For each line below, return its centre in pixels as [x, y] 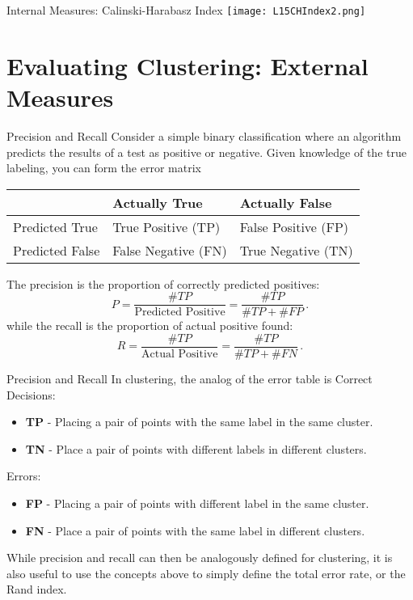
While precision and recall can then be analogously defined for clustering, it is [200, 558]
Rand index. [37, 589]
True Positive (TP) [166, 226]
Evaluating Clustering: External [188, 65]
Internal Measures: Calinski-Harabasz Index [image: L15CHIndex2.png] [186, 10]
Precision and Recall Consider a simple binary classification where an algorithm [204, 135]
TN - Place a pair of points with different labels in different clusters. [196, 448]
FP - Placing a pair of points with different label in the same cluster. [197, 503]
